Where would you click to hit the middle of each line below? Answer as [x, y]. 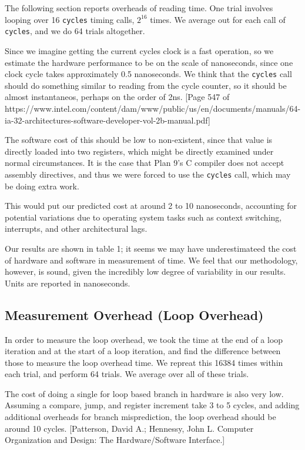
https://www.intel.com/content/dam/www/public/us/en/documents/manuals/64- [153, 108]
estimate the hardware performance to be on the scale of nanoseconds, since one [149, 62]
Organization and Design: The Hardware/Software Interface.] [115, 440]
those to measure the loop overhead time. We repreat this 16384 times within [144, 362]
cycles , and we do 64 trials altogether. [75, 31]
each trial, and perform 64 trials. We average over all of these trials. [127, 374]
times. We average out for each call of [218, 19]
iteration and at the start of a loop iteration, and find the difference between [143, 351]
